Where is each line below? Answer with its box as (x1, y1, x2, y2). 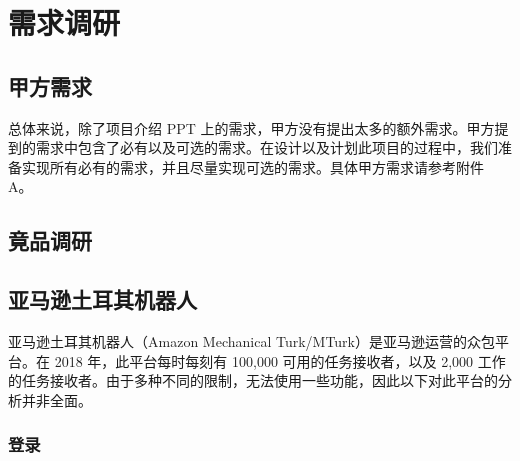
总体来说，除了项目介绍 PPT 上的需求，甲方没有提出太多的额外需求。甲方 (8, 117, 495, 138)
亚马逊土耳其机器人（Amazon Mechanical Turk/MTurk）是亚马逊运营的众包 (8, 330, 495, 351)
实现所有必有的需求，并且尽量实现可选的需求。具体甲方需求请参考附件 (21, 156, 484, 177)
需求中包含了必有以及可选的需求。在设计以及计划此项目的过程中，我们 (35, 137, 498, 158)
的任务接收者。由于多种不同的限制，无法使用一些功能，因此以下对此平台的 (8, 370, 498, 391)
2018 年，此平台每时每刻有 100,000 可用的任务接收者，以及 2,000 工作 (54, 350, 506, 371)
